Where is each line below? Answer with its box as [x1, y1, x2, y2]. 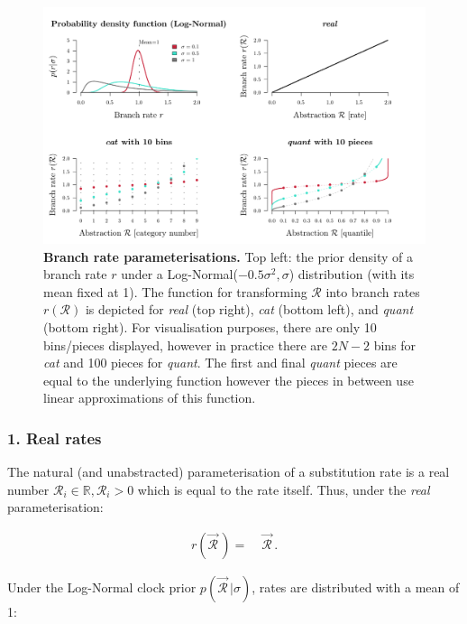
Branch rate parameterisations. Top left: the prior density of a [43, 247, 413, 265]
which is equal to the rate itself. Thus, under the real [137, 480, 430, 498]
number [7, 480, 50, 498]
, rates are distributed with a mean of [252, 578, 460, 597]
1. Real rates [7, 426, 102, 449]
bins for [373, 335, 417, 354]
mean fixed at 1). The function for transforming [43, 282, 307, 301]
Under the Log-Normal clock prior [7, 578, 197, 597]
